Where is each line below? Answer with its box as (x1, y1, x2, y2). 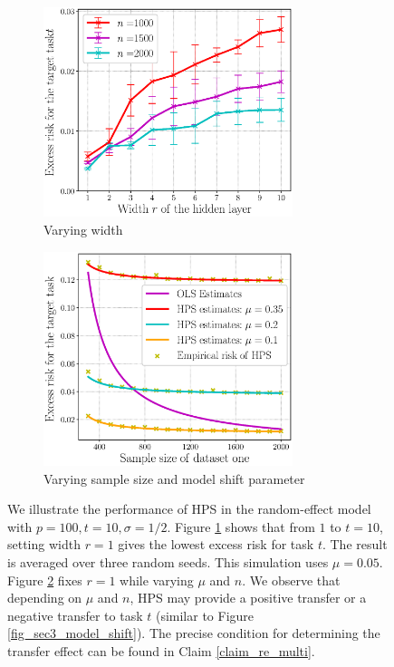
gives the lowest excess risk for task (118, 535, 314, 554)
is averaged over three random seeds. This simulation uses (7, 553, 329, 572)
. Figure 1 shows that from (167, 517, 315, 536)
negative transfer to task (7, 605, 143, 624)
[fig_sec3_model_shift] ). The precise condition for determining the (7, 623, 380, 643)
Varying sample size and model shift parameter (43, 469, 305, 488)
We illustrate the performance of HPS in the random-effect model (7, 499, 371, 518)
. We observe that (242, 570, 341, 589)
